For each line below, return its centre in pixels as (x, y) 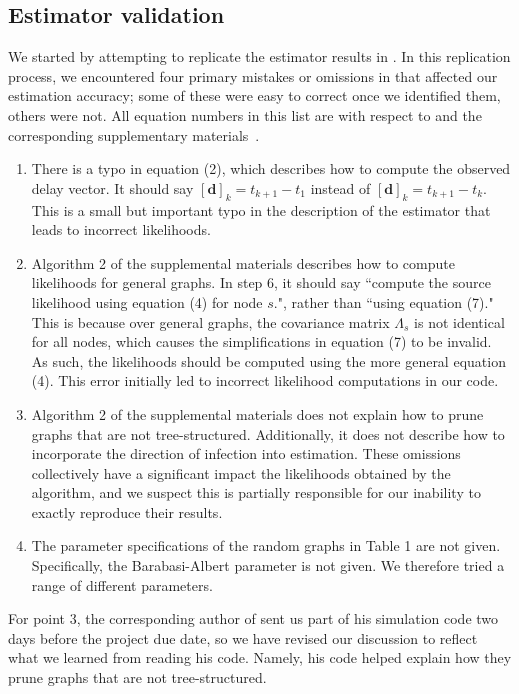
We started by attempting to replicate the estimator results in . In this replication (259, 56)
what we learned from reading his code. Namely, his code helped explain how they (260, 657)
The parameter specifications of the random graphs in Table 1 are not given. (266, 545)
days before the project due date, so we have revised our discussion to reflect (243, 637)
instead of (340, 187)
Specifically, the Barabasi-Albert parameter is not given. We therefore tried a (268, 565)
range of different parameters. (122, 584)
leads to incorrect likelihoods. (121, 229)
